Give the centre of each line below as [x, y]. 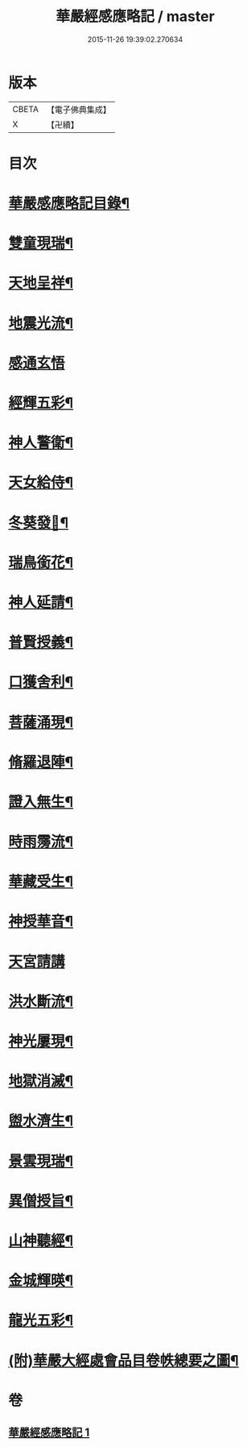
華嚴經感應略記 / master [135, 17]
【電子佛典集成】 [78, 110]
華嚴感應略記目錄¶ [69, 204]
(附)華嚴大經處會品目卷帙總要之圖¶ [123, 1360]
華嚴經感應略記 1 [49, 1433]
